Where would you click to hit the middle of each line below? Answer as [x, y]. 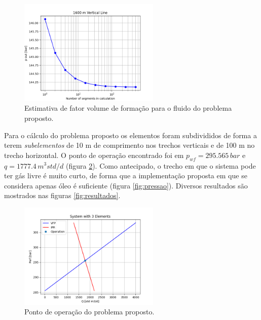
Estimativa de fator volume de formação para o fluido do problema [128, 108]
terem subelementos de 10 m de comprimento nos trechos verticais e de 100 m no [129, 145]
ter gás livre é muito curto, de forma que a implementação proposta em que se [126, 175]
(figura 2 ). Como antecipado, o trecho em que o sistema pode [161, 165]
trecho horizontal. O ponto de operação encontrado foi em [94, 155]
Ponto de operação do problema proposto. [89, 312]
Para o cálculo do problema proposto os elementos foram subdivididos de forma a [130, 135]
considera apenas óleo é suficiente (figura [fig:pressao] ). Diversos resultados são [126, 185]
